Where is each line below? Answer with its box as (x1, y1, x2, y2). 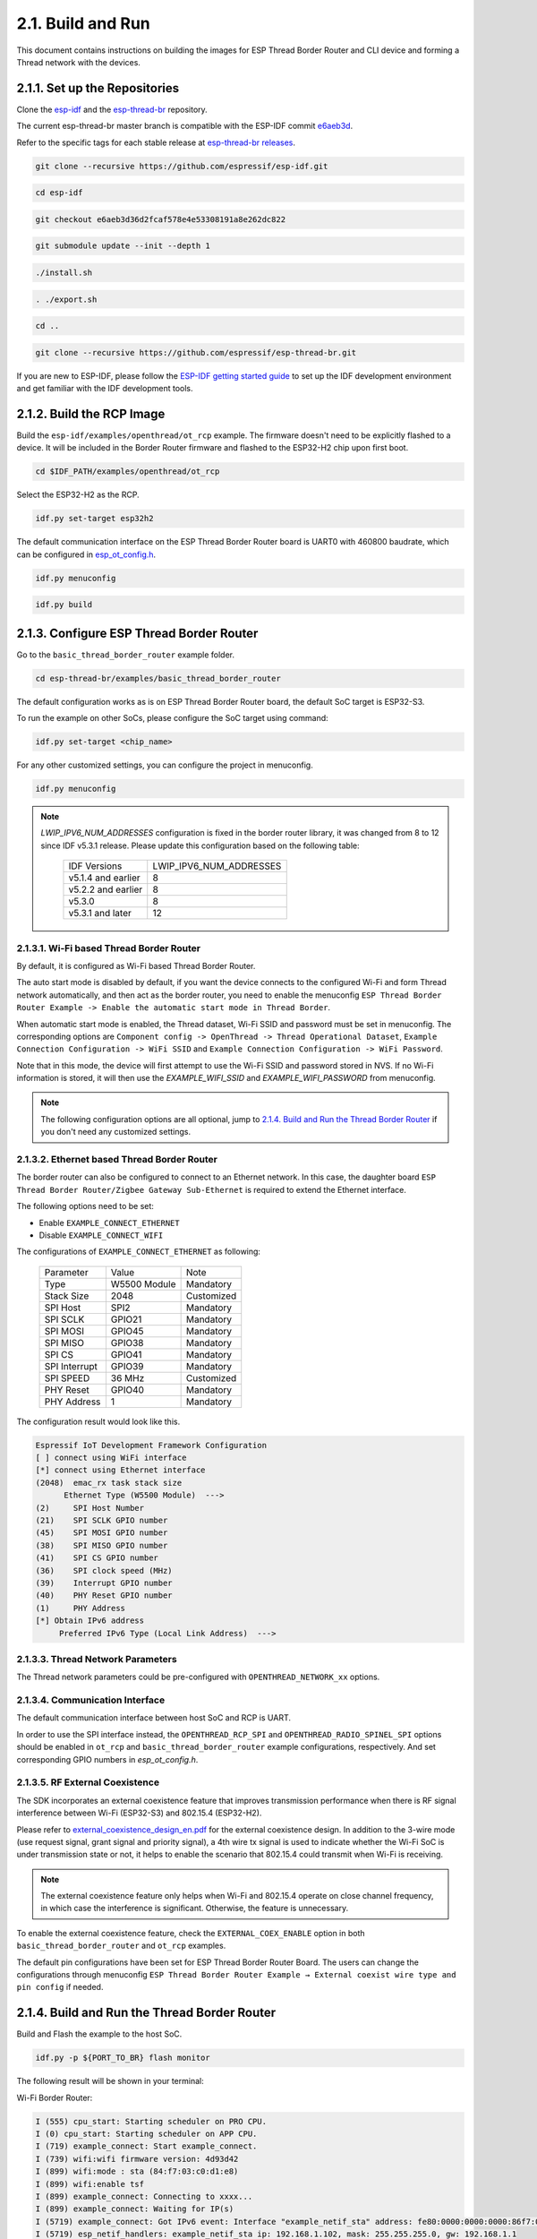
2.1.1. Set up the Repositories (16, 81, 180, 96)
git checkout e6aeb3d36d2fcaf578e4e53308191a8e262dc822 (35, 214, 286, 224)
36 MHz (110, 1371, 145, 1384)
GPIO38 (110, 1336, 144, 1349)
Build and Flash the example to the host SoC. (16, 2029, 183, 2039)
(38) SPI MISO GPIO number (35, 1540, 168, 1550)
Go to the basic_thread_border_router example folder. (16, 649, 235, 660)
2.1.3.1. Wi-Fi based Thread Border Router (16, 941, 201, 954)
